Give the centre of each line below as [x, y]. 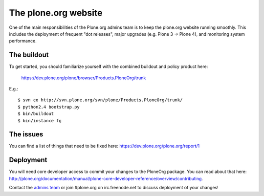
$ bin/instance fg [40, 120]
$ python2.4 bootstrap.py [49, 107]
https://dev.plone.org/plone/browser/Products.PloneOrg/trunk [84, 78]
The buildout [29, 55]
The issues [26, 134]
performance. [23, 41]
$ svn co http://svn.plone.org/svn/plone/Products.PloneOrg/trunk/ [100, 100]
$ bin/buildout [36, 114]
